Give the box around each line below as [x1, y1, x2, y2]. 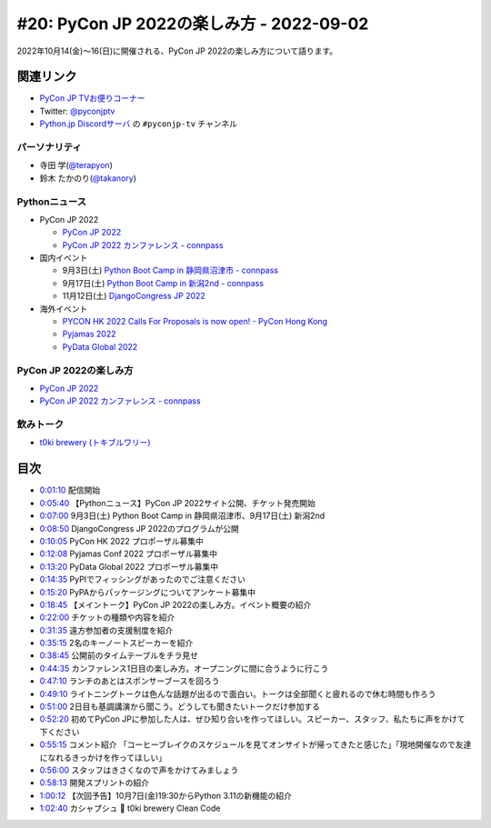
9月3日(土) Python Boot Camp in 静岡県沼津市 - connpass [62, 264, 279, 276]
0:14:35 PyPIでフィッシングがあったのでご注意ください [39, 574, 245, 585]
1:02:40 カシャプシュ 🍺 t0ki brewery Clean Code [39, 803, 221, 813]
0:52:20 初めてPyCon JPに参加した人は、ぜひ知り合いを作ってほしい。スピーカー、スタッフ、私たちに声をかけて [39, 713, 466, 724]
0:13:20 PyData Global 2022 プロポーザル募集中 [39, 561, 219, 572]
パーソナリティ [16, 141, 82, 154]
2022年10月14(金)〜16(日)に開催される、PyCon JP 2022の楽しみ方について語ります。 [16, 45, 338, 56]
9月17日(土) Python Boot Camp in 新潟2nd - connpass [62, 277, 264, 288]
